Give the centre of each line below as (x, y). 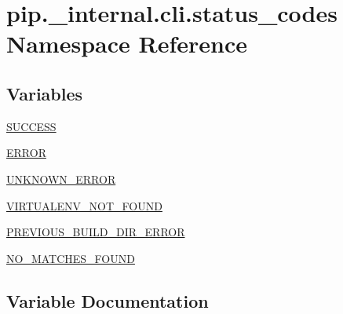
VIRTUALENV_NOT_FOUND (84, 205)
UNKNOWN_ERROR (61, 179)
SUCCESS (31, 126)
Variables (45, 93)
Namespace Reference (127, 44)
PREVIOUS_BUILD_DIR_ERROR (96, 232)
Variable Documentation (108, 300)
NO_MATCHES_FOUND (71, 258)
